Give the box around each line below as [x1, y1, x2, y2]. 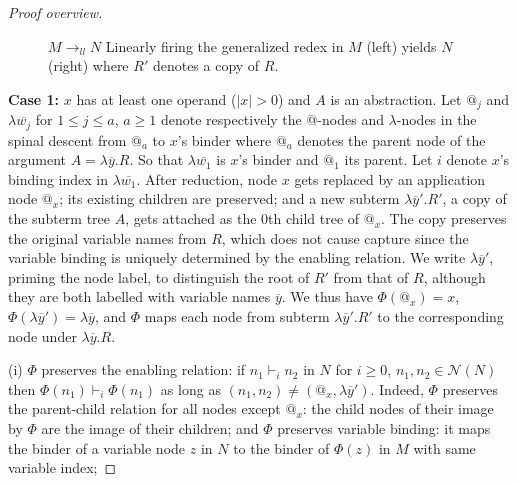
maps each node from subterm [144, 306, 330, 327]
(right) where [48, 55, 129, 76]
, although [423, 266, 486, 287]
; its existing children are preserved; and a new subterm [59, 188, 400, 209]
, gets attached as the [125, 208, 257, 229]
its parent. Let [344, 149, 433, 170]
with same [413, 437, 476, 458]
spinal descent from [8, 129, 127, 150]
